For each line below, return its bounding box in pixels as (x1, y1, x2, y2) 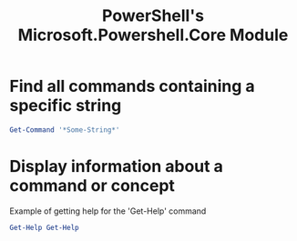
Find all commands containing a (9, 76, 255, 96)
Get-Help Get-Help (9, 223, 79, 232)
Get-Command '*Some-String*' (9, 125, 120, 135)
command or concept (9, 176, 176, 196)
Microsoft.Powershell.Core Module (17, 25, 289, 45)
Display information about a (9, 156, 223, 176)
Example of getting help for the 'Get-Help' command (9, 206, 207, 216)
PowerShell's (101, 5, 205, 26)
